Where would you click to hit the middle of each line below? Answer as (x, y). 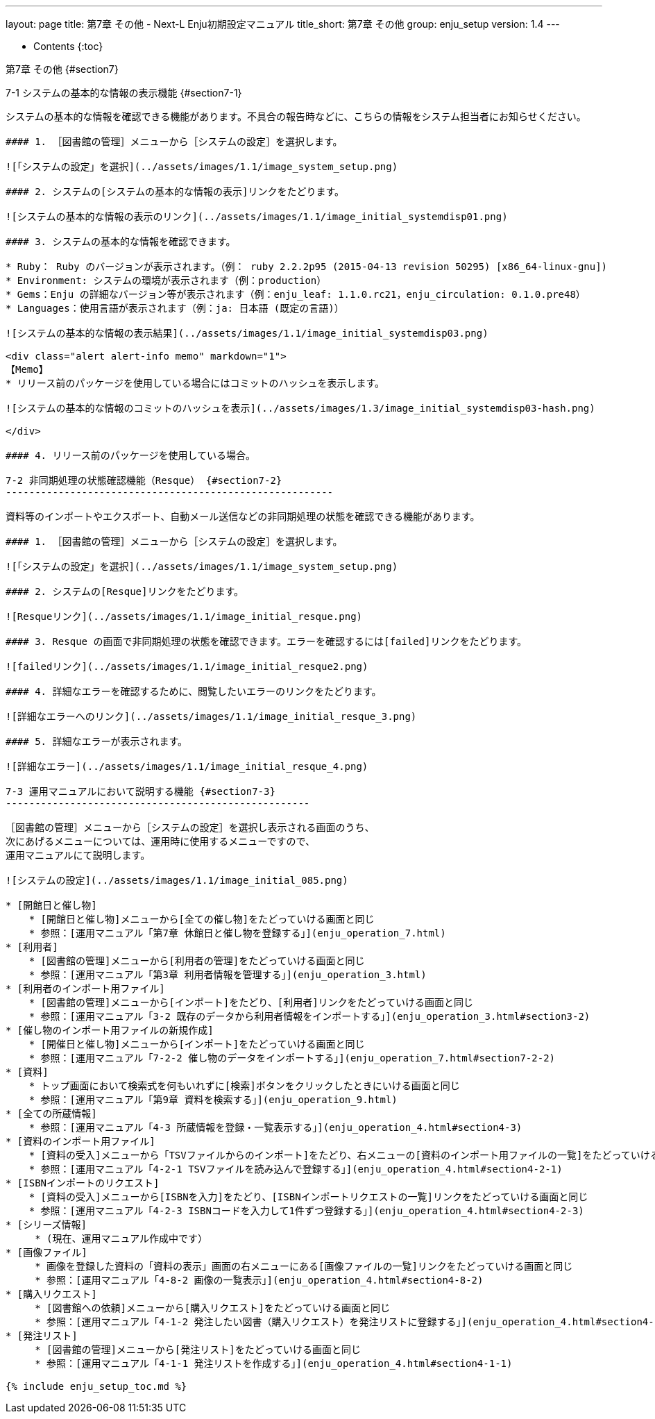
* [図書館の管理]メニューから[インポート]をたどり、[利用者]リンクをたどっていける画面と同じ (251, 1002)
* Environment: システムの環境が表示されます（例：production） (166, 280)
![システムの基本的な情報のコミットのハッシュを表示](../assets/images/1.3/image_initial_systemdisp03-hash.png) (300, 408)
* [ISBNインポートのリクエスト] (83, 1183)
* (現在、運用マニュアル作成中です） (121, 1239)
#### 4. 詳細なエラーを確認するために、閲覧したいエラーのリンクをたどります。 (194, 691)
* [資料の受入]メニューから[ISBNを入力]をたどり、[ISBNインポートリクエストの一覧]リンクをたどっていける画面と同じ (308, 1197)
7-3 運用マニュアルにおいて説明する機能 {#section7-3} (141, 791)
